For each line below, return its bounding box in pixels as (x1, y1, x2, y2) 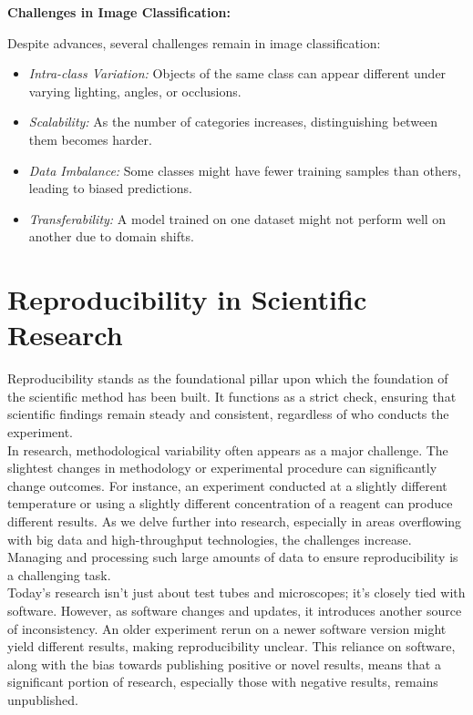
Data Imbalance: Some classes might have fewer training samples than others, (28, 160, 461, 179)
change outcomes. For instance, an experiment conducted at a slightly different (7, 475, 447, 495)
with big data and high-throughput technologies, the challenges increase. (7, 529, 412, 548)
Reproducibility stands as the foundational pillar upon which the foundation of (7, 369, 448, 388)
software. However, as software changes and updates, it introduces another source (7, 600, 462, 619)
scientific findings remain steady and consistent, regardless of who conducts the (7, 404, 449, 424)
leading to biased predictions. (28, 179, 192, 198)
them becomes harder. (28, 129, 152, 148)
